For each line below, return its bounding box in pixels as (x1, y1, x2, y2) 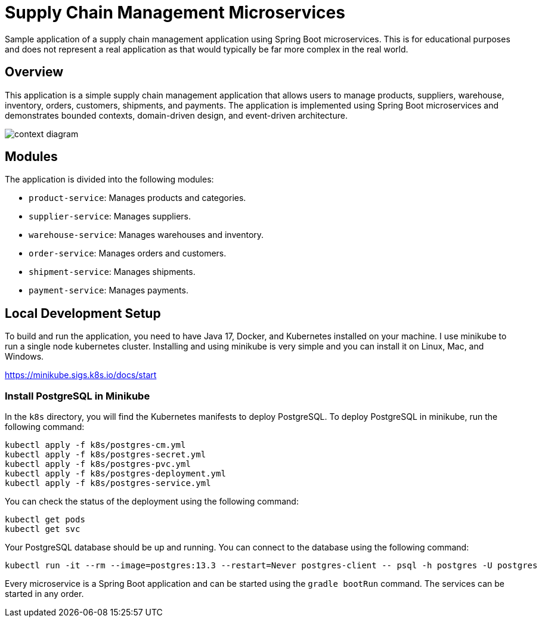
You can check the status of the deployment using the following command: (5, 496, 299, 507)
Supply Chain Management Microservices (5, 2, 345, 23)
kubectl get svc (5, 524, 80, 534)
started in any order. (5, 589, 84, 599)
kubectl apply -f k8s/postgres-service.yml (5, 478, 211, 488)
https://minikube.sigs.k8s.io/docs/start (5, 370, 157, 380)
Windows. (5, 351, 44, 362)
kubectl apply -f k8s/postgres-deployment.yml (5, 469, 226, 479)
